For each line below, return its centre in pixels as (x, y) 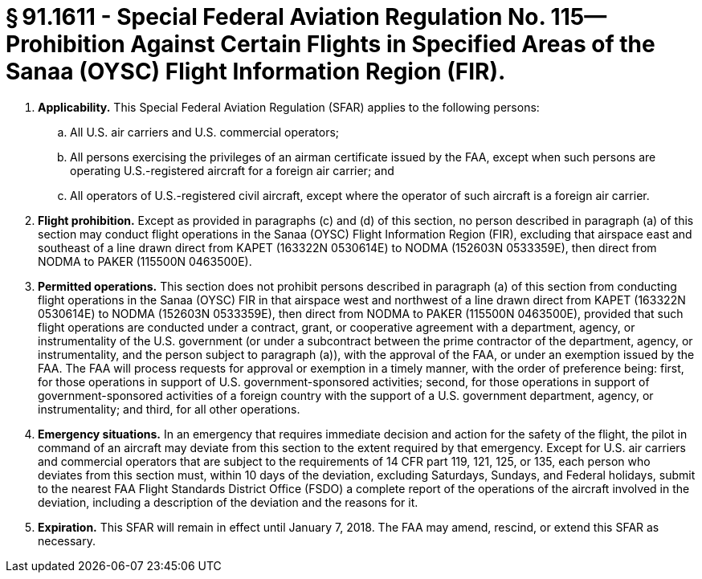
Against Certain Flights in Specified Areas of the (393, 44)
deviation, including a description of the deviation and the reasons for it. (228, 502)
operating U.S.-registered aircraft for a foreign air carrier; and (232, 170)
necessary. (67, 540)
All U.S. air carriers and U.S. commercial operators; (205, 132)
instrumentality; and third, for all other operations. (169, 409)
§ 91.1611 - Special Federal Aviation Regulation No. (275, 17)
